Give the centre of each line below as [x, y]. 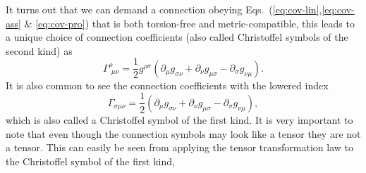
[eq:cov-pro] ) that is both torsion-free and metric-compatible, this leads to [195, 23]
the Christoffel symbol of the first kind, [90, 161]
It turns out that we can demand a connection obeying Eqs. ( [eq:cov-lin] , [164, 9]
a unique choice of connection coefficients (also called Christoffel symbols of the [177, 37]
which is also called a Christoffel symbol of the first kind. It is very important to [179, 119]
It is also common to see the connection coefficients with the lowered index [167, 85]
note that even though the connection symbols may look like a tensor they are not [183, 133]
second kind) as [39, 50]
